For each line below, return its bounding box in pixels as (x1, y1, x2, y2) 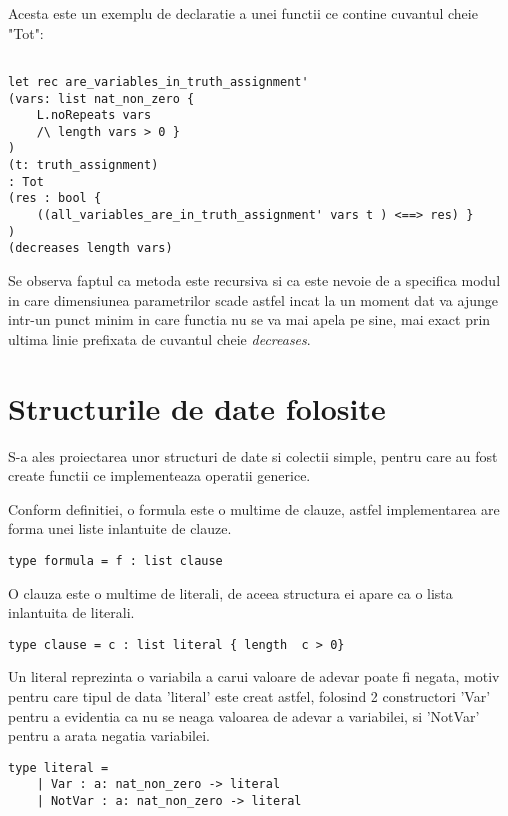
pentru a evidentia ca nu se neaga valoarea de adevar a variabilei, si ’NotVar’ (8, 705, 480, 726)
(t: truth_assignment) (8, 158, 159, 173)
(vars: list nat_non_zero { (8, 91, 195, 106)
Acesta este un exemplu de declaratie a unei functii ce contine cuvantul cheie (8, 3, 478, 23)
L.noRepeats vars (36, 108, 152, 123)
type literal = (8, 760, 109, 775)
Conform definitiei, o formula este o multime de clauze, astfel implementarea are (8, 498, 500, 519)
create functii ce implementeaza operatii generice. (8, 465, 311, 486)
